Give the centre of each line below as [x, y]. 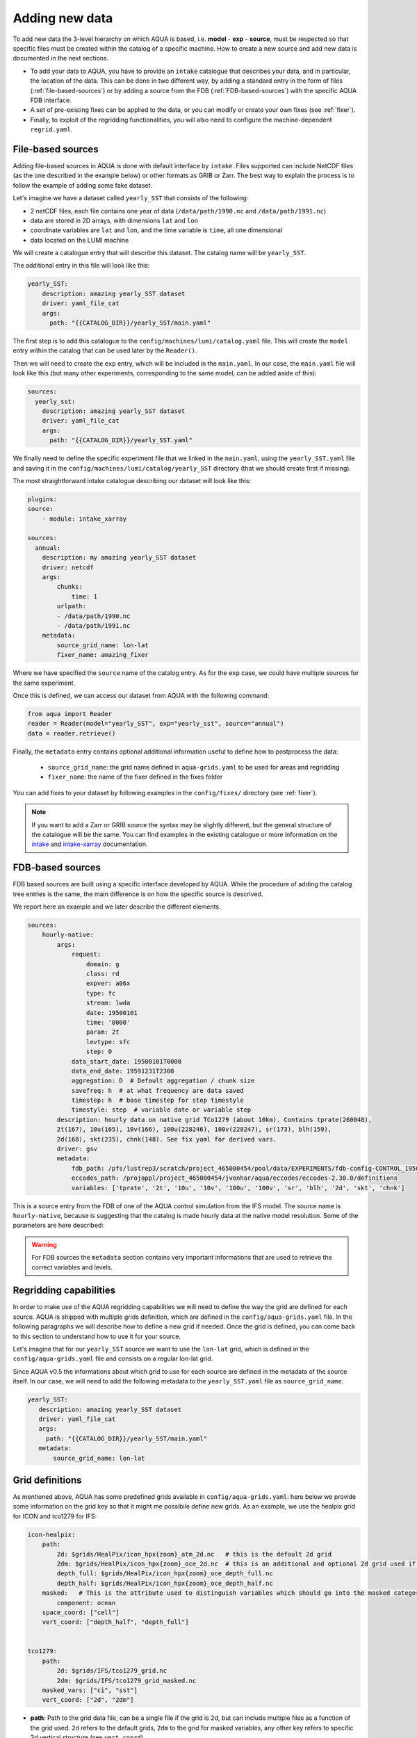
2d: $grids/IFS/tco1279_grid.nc [112, 1671]
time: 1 [84, 596]
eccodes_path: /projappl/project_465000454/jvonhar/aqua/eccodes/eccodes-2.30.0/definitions [234, 1178]
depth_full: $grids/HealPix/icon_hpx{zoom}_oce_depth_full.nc [165, 1574]
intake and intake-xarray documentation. [90, 844]
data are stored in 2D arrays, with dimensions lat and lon [114, 220]
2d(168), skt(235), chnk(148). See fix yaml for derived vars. [167, 1139]
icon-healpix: [51, 1534]
